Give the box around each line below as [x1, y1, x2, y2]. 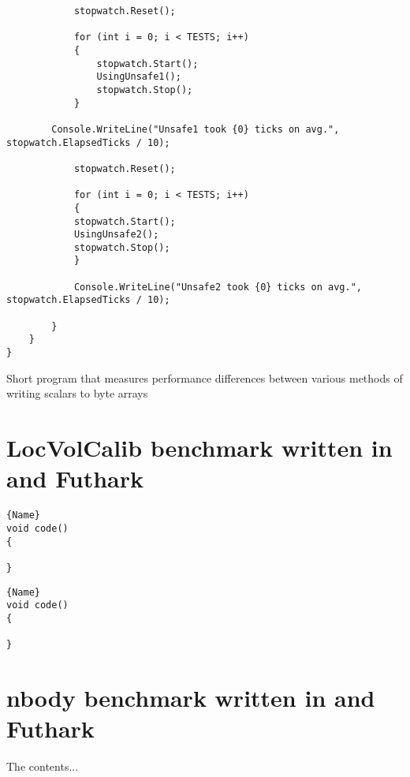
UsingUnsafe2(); [73, 229, 159, 241]
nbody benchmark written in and [6, 681, 375, 713]
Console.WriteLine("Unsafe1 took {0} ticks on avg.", [51, 123, 340, 135]
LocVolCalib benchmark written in [6, 431, 393, 464]
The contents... [6, 758, 79, 775]
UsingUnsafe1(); [96, 71, 181, 83]
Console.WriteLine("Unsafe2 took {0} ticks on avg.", [73, 281, 363, 293]
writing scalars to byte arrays [6, 385, 148, 402]
